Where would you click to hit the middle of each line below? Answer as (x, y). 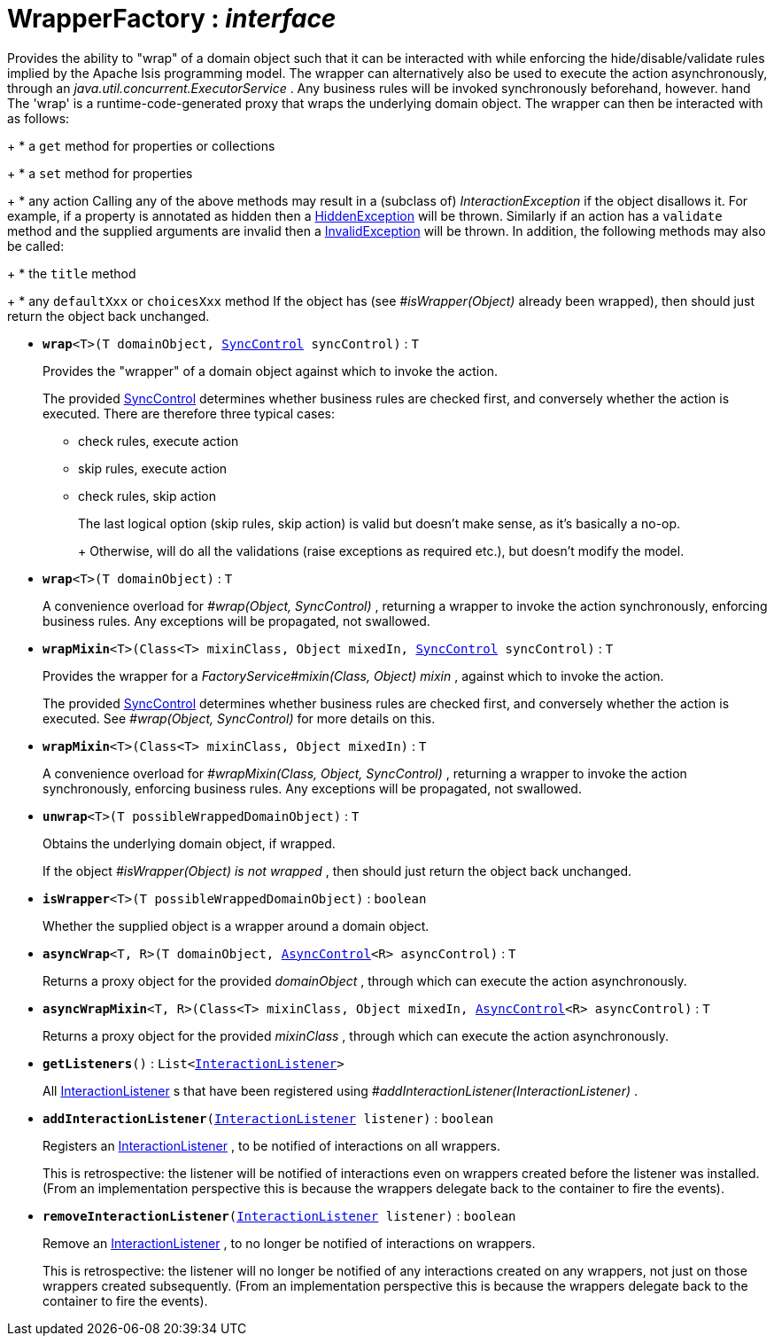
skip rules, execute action (153, 468)
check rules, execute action (159, 441)
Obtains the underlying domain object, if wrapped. (189, 843)
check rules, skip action (147, 496)
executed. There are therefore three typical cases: (189, 413)
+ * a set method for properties (100, 173)
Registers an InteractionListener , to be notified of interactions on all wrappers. (271, 1145)
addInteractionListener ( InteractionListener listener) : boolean (268, 1118)
